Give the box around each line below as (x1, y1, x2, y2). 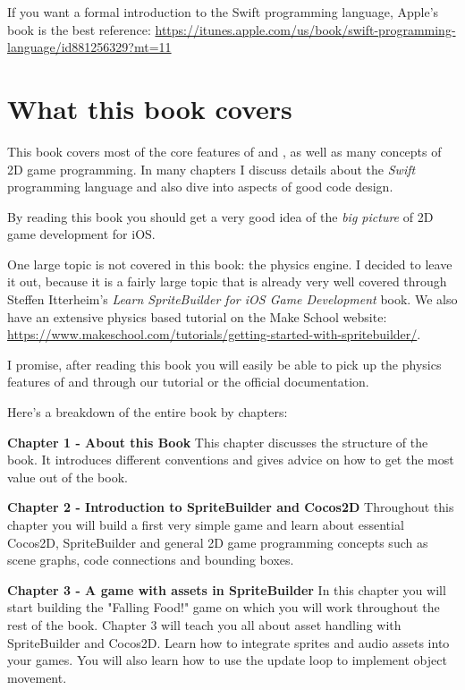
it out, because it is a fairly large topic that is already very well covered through (7, 272, 447, 291)
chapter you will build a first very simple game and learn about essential (7, 515, 404, 533)
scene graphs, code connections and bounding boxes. (7, 550, 294, 569)
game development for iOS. (7, 225, 156, 243)
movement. (7, 668, 67, 686)
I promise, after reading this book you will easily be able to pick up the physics (7, 354, 442, 373)
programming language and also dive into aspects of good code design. (7, 177, 393, 196)
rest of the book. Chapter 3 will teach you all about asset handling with (7, 615, 402, 634)
